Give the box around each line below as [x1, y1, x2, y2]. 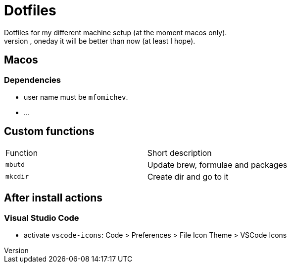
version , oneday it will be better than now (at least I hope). [4, 36, 195, 45]
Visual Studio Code [4, 212, 79, 223]
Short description [147, 147, 212, 158]
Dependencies [4, 74, 61, 85]
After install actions [4, 192, 103, 204]
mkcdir [5, 173, 29, 181]
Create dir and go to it [147, 171, 229, 182]
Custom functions [4, 125, 95, 138]
